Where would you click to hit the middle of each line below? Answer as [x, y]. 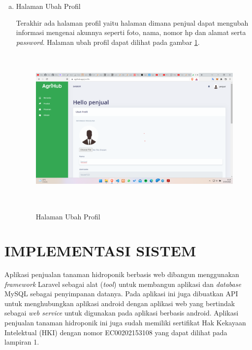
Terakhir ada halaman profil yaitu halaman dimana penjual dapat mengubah [132, 22]
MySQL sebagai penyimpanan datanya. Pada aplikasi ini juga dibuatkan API [121, 294]
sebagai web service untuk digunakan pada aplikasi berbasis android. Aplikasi [122, 313]
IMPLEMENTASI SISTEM [100, 251]
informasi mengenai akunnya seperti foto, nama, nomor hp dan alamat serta [131, 32]
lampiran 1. [22, 342]
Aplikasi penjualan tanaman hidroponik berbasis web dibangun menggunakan [122, 274]
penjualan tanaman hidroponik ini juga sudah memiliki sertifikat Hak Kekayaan [125, 323]
